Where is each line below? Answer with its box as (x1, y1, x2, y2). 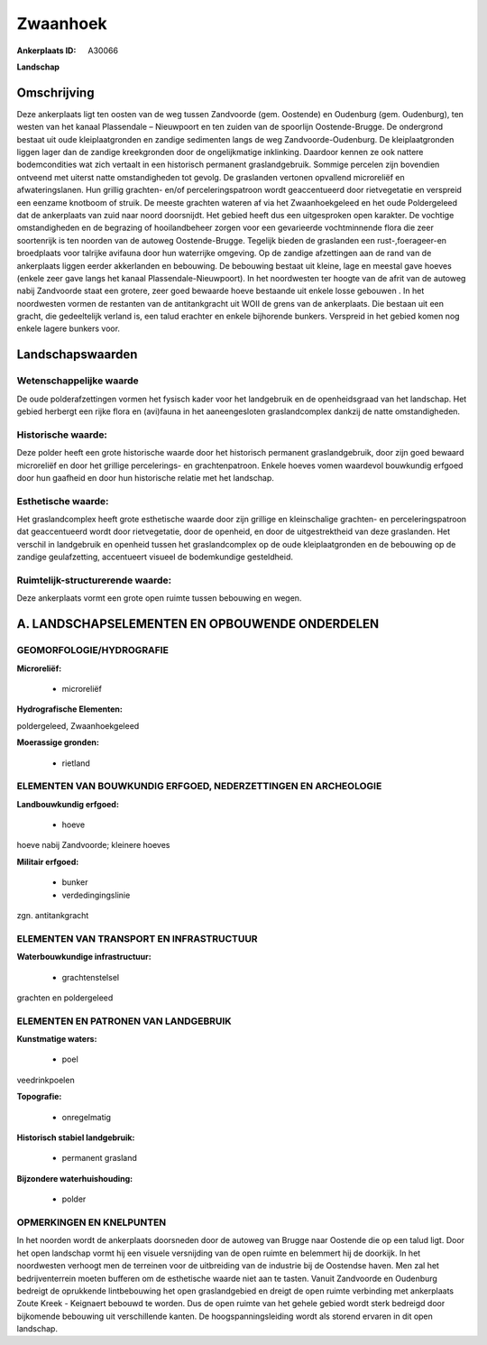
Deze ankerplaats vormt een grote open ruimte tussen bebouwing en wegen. (16, 593, 302, 603)
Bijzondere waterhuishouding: (16, 1173, 133, 1184)
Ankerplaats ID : (16, 45, 77, 56)
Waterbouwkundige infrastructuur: (16, 952, 152, 963)
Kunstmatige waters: (16, 1034, 97, 1045)
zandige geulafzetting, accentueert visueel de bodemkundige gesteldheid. (16, 551, 293, 563)
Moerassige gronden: (16, 737, 99, 748)
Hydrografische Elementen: (16, 704, 124, 714)
